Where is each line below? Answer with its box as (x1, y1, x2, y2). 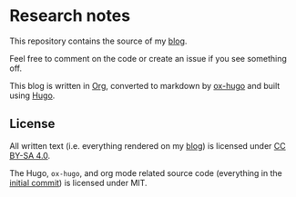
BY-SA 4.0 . (9, 150, 51, 161)
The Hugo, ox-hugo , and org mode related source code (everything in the (9, 167, 282, 178)
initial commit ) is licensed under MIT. (9, 177, 148, 188)
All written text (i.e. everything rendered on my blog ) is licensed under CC (9, 140, 286, 151)
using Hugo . (9, 90, 56, 101)
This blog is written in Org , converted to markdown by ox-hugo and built (9, 80, 281, 91)
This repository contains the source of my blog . (9, 35, 188, 46)
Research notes (9, 5, 130, 26)
